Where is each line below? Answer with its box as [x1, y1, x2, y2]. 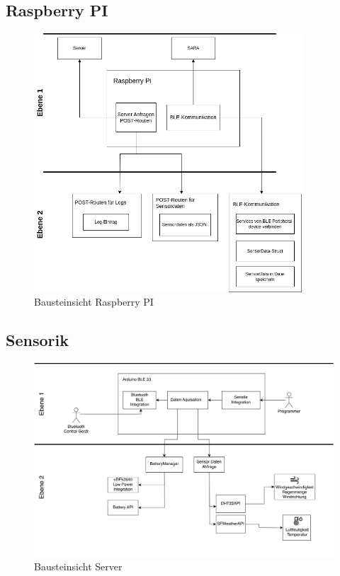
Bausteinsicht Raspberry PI [34, 294, 154, 309]
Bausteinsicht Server [34, 559, 123, 574]
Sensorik [6, 329, 69, 351]
